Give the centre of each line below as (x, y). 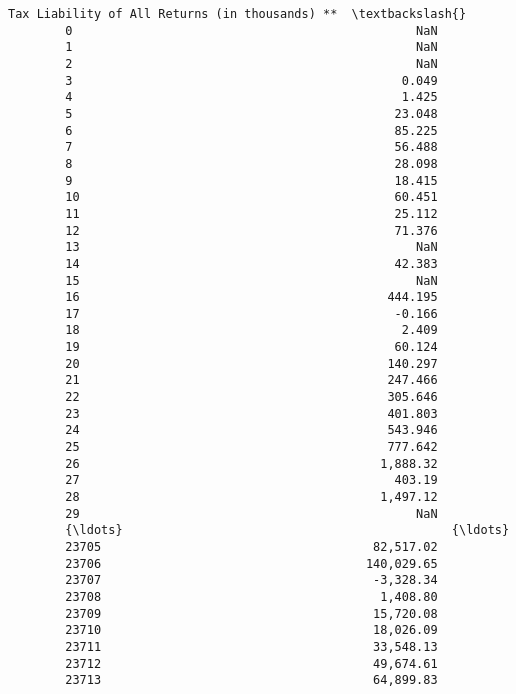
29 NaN (251, 513)
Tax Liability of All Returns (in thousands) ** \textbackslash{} (237, 14)
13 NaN (251, 247)
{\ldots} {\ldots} (287, 530)
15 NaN (251, 280)
